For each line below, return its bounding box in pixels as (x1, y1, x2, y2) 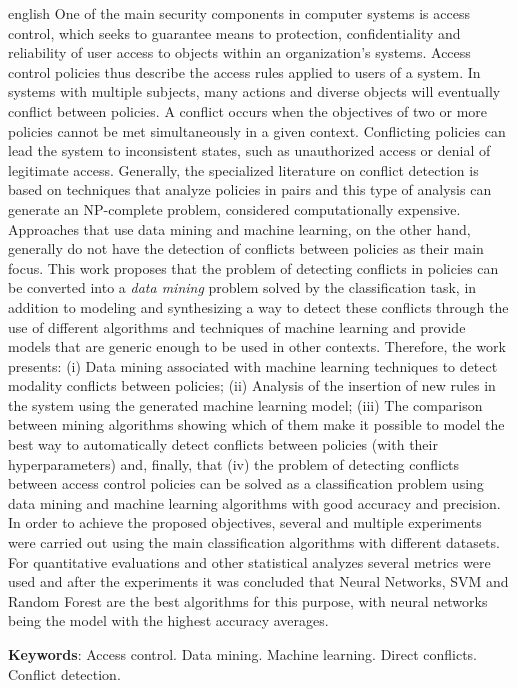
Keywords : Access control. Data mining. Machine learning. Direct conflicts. (8, 644, 478, 664)
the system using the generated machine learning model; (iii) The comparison (8, 394, 483, 415)
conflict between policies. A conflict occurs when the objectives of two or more (8, 100, 488, 121)
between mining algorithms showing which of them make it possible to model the (8, 414, 505, 435)
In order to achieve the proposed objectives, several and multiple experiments (8, 512, 482, 533)
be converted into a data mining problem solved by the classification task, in (8, 277, 477, 298)
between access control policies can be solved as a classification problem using (8, 473, 484, 494)
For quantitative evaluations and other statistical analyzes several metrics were (8, 551, 491, 572)
